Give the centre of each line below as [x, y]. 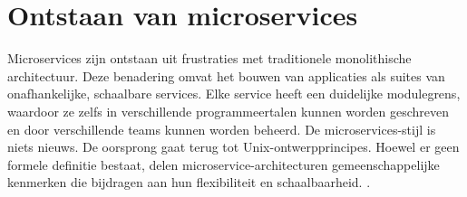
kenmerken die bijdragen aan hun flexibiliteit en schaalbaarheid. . [189, 182]
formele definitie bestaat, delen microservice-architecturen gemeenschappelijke [224, 164]
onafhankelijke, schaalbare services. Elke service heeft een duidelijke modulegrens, [234, 94]
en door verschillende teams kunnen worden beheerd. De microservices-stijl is [222, 129]
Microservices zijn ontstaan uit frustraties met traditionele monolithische [209, 58]
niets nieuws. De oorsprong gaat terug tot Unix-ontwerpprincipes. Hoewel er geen [233, 147]
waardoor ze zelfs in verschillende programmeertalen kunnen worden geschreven [229, 111]
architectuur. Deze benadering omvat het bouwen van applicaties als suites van [226, 75]
